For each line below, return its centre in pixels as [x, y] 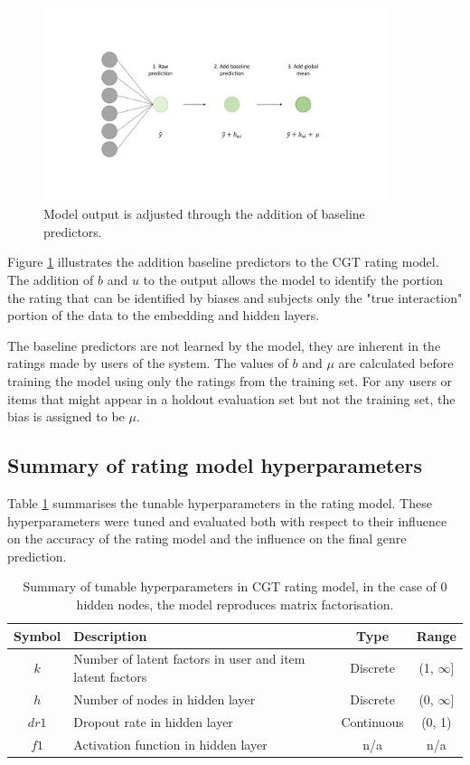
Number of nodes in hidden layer [164, 699]
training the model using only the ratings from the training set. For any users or [230, 380]
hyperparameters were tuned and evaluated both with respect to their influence [227, 520]
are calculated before [396, 363]
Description [110, 635]
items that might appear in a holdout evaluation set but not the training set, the [231, 398]
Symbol [38, 635]
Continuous [372, 721]
